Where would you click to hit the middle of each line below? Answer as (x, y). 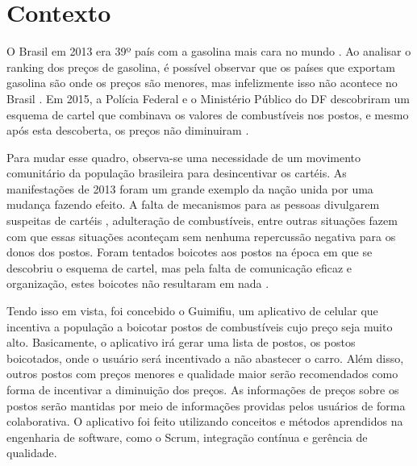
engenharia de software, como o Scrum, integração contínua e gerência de (187, 437)
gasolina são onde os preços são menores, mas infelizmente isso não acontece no (202, 83)
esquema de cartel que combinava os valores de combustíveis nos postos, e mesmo (208, 114)
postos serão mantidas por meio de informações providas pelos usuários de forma (206, 405)
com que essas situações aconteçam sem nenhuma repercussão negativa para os (201, 236)
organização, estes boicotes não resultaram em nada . (138, 283)
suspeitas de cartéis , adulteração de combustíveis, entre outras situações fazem (202, 221)
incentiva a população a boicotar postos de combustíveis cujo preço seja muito (200, 326)
